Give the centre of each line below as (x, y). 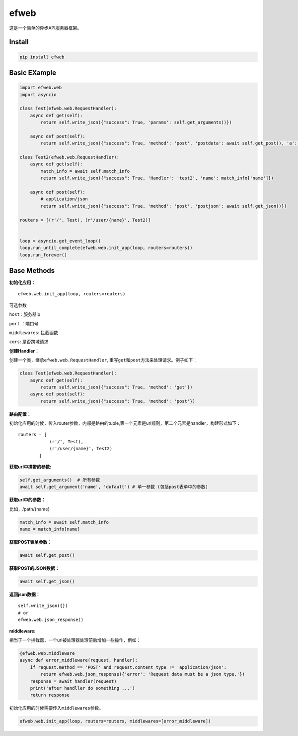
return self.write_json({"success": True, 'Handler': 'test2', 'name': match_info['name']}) (157, 178)
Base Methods (32, 271)
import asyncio (38, 94)
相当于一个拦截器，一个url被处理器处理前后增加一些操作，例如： (75, 640)
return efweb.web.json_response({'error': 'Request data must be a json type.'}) (143, 674)
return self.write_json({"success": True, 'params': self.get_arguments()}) (136, 123)
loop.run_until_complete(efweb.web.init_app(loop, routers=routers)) (106, 248)
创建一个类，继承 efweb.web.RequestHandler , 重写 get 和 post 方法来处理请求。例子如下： (103, 360)
